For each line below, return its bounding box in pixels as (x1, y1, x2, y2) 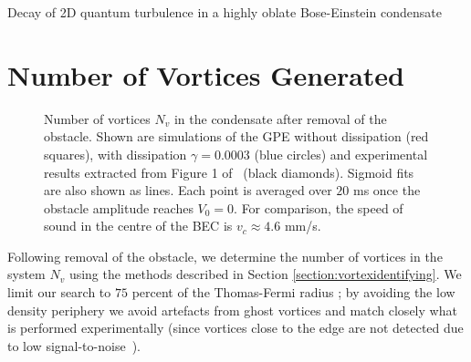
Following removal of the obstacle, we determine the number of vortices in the (7, 246, 443, 265)
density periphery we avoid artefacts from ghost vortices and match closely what (7, 300, 457, 319)
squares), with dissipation (44, 144, 187, 163)
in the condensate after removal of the (173, 109, 387, 128)
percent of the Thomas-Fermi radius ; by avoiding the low (131, 283, 455, 302)
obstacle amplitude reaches (44, 198, 194, 217)
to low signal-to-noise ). (7, 336, 141, 355)
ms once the (352, 181, 421, 200)
